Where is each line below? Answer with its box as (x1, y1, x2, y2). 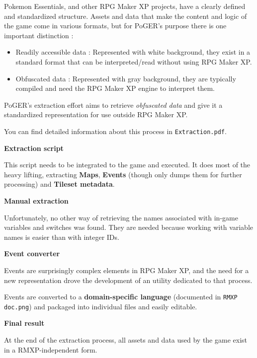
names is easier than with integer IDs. (4, 231, 119, 242)
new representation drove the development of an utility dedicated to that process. (4, 275, 253, 285)
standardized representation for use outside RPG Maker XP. (4, 109, 188, 120)
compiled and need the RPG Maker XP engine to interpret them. (15, 83, 215, 93)
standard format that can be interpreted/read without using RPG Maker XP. (15, 56, 252, 67)
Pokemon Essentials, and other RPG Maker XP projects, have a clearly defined (4, 1, 246, 11)
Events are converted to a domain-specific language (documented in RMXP (4, 291, 238, 302)
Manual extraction (4, 195, 69, 206)
